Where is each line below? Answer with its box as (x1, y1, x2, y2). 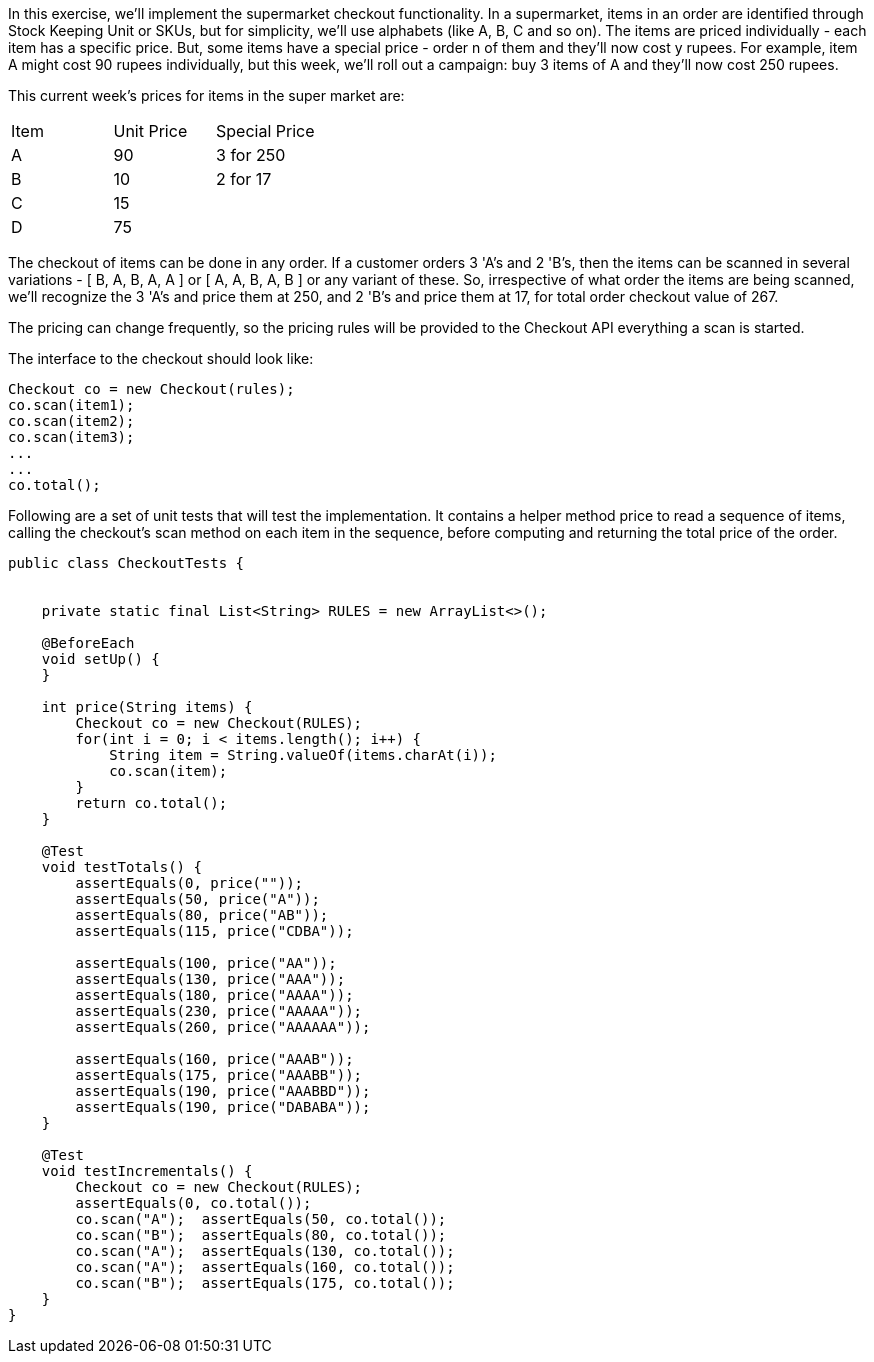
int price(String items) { (41, 699, 253, 715)
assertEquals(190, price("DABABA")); (75, 1099, 371, 1115)
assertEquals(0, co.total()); (75, 1195, 312, 1211)
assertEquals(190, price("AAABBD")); (75, 1083, 371, 1099)
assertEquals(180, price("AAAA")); (75, 987, 354, 1003)
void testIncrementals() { (41, 1163, 253, 1179)
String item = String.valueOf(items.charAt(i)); (109, 747, 497, 763)
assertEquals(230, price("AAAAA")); (75, 1003, 363, 1019)
